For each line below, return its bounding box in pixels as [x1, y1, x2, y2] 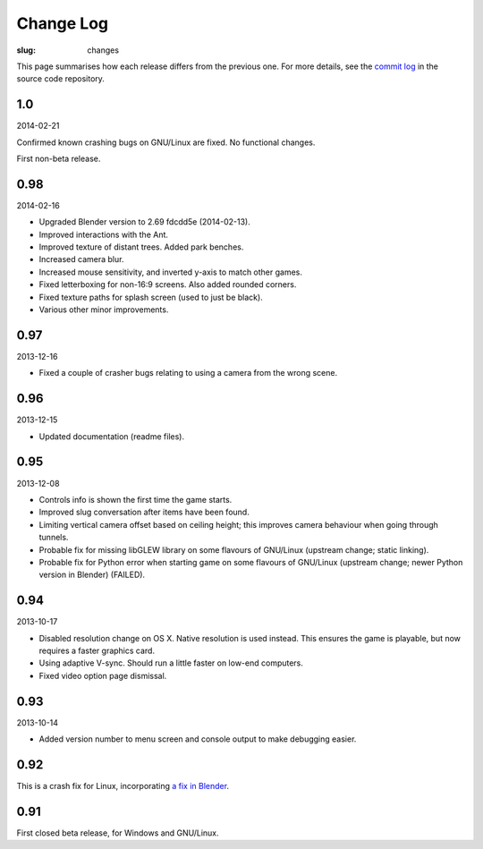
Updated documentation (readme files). [38, 430, 185, 442]
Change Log [16, 13, 109, 33]
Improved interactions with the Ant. [38, 229, 169, 240]
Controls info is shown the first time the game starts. [38, 494, 233, 505]
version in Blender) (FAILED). [38, 569, 146, 581]
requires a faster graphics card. [38, 645, 156, 656]
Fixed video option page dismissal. [38, 670, 167, 681]
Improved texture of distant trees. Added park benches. [38, 242, 244, 252]
